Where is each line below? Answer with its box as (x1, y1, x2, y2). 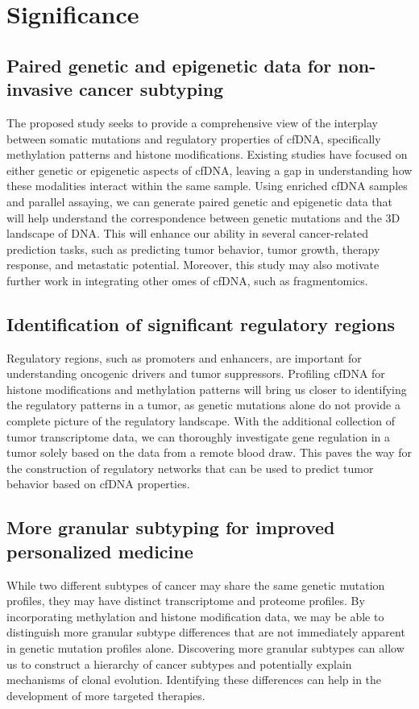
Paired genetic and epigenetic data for (6, 52, 332, 77)
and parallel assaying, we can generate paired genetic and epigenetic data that (6, 193, 392, 209)
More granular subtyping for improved (6, 515, 335, 540)
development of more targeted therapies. (6, 686, 205, 703)
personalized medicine (6, 538, 193, 563)
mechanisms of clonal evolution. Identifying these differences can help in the (6, 671, 382, 688)
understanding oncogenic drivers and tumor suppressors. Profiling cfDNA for (6, 365, 385, 382)
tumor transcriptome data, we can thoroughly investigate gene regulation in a (6, 428, 390, 445)
